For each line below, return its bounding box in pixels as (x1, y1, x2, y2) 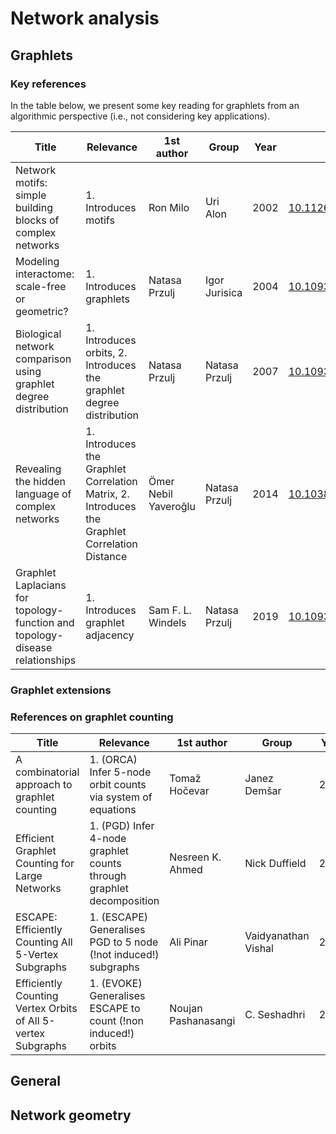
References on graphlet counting (10, 710, 174, 724)
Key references (10, 77, 87, 91)
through (89, 869, 127, 883)
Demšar (244, 784, 282, 798)
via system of (89, 790, 153, 804)
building (15, 200, 53, 214)
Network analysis (10, 7, 160, 30)
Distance (85, 549, 128, 563)
